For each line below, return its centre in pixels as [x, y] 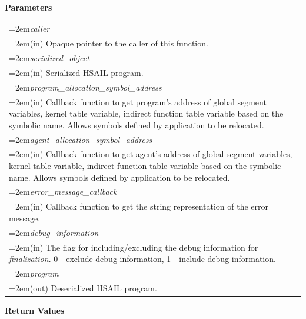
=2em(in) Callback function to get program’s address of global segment [138, 102]
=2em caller [29, 29]
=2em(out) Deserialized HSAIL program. [83, 288]
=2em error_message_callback [63, 192]
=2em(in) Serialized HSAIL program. [76, 72]
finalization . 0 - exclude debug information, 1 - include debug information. [142, 259]
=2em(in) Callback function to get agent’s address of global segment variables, [151, 154]
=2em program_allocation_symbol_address [85, 87]
